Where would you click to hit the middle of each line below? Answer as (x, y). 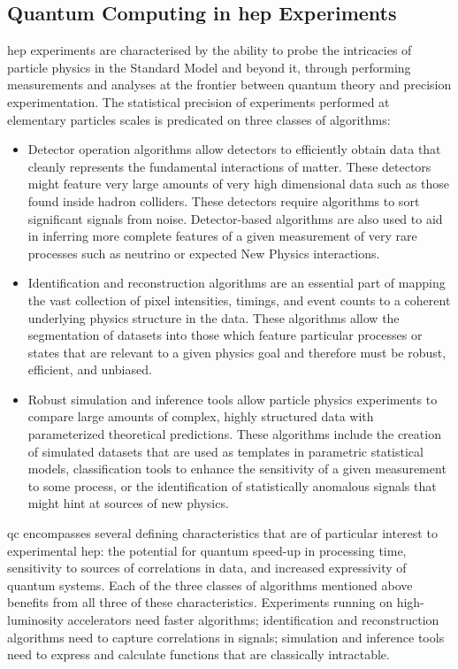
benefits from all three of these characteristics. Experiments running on (200, 602)
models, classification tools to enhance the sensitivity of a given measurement (237, 469)
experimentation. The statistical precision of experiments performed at (198, 101)
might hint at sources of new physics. (128, 503)
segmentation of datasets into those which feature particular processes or (225, 335)
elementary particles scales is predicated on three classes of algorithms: (199, 119)
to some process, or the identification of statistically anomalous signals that (232, 485)
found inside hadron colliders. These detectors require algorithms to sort (224, 200)
